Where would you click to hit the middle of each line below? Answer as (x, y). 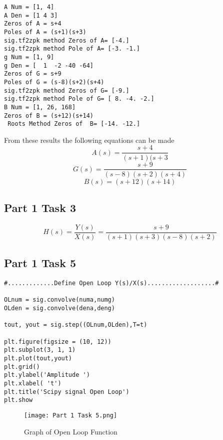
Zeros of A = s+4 (33, 24)
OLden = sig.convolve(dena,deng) (59, 308)
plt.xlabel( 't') (33, 383)
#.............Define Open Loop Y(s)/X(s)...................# (111, 283)
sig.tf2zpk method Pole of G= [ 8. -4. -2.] (79, 99)
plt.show (18, 400)
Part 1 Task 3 (40, 207)
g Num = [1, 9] (29, 57)
